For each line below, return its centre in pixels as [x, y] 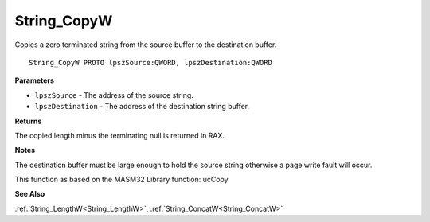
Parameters [35, 80]
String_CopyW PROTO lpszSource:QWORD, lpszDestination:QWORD [150, 62]
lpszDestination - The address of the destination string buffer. [142, 107]
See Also [30, 194]
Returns [28, 121]
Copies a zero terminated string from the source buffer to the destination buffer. [146, 45]
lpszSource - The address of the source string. [114, 95]
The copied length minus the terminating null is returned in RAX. [120, 135]
